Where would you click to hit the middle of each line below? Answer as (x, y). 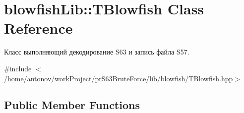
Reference (38, 28)
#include (18, 68)
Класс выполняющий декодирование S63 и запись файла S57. (97, 52)
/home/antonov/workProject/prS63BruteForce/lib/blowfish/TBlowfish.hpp (119, 78)
